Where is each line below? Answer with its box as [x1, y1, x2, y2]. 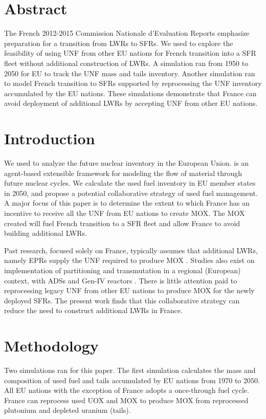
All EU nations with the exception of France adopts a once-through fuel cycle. [4, 385, 249, 395]
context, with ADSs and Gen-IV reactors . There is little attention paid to [4, 275, 237, 285]
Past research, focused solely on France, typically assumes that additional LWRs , [4, 245, 258, 255]
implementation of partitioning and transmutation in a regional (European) [4, 264, 241, 275]
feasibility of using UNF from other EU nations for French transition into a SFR [4, 48, 256, 58]
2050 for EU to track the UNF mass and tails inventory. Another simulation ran [4, 68, 255, 78]
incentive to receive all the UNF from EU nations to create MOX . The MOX [4, 207, 245, 218]
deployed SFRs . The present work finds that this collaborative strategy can [4, 295, 240, 305]
